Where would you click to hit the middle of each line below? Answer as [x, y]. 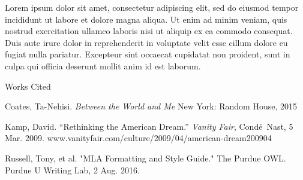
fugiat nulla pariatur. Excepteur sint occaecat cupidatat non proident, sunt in [148, 54]
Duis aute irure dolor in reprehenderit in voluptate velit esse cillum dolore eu [146, 42]
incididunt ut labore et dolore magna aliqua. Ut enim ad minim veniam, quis [146, 19]
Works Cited [28, 86]
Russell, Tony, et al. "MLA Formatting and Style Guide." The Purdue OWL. [145, 158]
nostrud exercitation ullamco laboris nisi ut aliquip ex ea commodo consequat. [149, 31]
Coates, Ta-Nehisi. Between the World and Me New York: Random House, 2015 [151, 106]
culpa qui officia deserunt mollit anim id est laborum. [103, 65]
